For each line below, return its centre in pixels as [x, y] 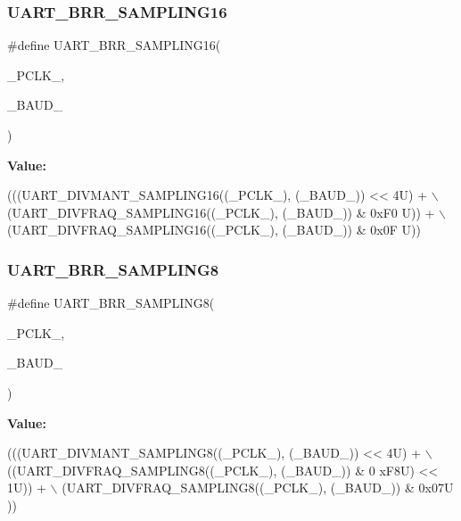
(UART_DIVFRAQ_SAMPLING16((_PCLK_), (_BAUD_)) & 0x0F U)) [214, 230]
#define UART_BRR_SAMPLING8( [111, 303]
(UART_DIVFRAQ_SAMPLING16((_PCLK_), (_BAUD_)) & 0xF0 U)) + [221, 212]
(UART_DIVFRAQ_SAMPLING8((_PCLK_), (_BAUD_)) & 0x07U [258, 488]
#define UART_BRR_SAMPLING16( [114, 45]
